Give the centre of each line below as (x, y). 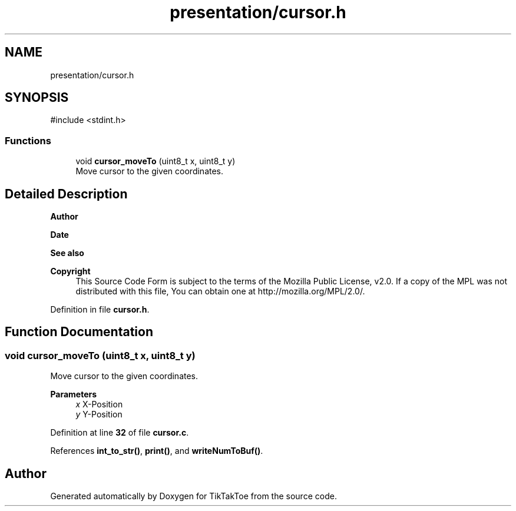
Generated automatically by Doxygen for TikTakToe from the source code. (193, 496)
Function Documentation (79, 332)
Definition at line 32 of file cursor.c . (120, 433)
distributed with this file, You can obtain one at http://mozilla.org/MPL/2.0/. (220, 291)
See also (67, 253)
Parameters (74, 394)
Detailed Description (66, 194)
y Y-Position (99, 414)
